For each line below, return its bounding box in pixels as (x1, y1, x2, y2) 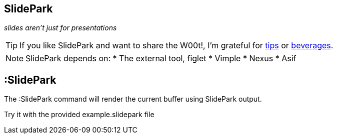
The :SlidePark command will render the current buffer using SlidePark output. (4, 95, 262, 104)
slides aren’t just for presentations (4, 23, 117, 32)
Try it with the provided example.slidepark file (4, 110, 154, 119)
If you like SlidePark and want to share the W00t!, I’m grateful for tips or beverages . (19, 40, 333, 51)
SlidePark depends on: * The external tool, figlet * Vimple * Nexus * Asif (25, 53, 296, 64)
